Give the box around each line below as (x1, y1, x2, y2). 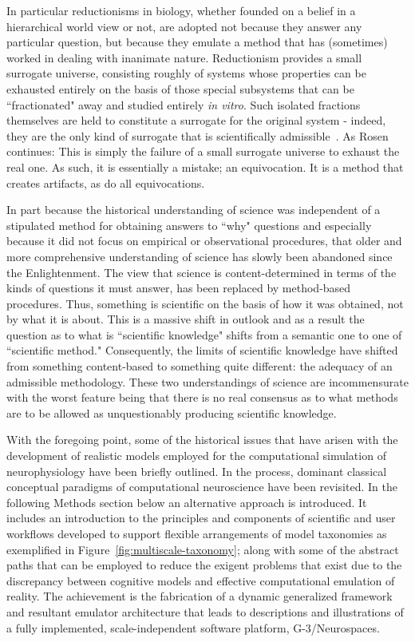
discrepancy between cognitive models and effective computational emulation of (6, 572, 395, 588)
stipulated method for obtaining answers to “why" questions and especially (6, 216, 372, 233)
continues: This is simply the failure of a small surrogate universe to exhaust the (6, 143, 400, 160)
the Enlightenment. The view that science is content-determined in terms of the (6, 264, 397, 280)
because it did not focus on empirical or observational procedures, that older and (6, 232, 402, 249)
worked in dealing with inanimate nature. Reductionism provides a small (6, 49, 362, 65)
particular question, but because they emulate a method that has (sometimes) (6, 34, 388, 50)
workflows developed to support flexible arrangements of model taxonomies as (6, 525, 387, 541)
